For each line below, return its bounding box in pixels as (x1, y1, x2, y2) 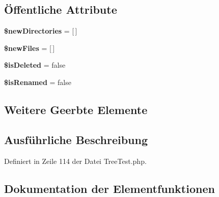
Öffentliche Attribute (4, 2, 117, 17)
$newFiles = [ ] (4, 42, 55, 53)
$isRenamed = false (4, 76, 71, 87)
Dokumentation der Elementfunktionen (4, 180, 215, 196)
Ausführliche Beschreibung (4, 131, 148, 147)
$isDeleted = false (4, 60, 66, 70)
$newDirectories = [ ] (4, 25, 77, 36)
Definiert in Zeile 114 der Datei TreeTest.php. (4, 155, 147, 166)
